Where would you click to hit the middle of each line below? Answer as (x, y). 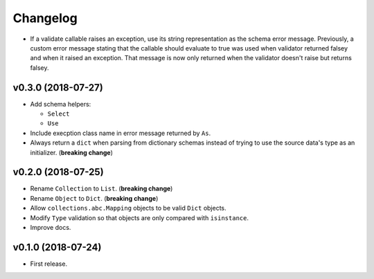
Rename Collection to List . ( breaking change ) (101, 189)
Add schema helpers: (61, 104)
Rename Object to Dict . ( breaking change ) (94, 198)
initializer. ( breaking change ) (72, 152)
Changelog (45, 18)
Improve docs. (51, 228)
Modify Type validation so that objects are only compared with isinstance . (140, 217)
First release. (49, 264)
